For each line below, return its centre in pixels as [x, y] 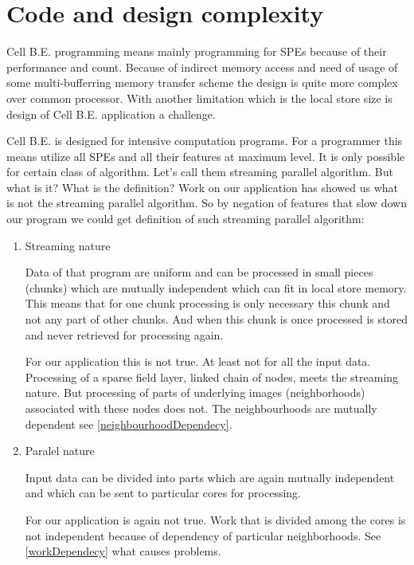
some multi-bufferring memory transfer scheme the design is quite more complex [202, 82]
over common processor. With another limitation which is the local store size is [199, 98]
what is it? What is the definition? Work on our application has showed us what [203, 187]
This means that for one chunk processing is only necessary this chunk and [207, 303]
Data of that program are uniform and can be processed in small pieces [199, 272]
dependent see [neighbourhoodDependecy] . [129, 424]
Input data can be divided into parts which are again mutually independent [210, 477]
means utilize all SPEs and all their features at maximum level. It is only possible [206, 156]
